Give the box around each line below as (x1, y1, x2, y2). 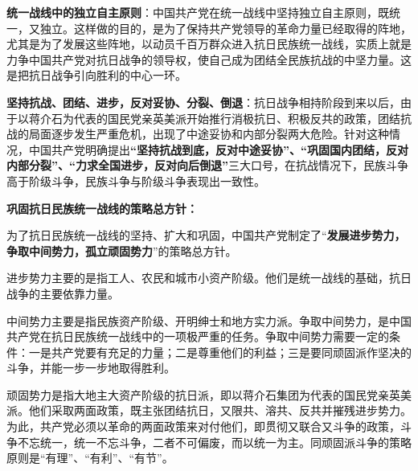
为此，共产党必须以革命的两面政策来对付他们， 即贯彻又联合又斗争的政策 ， (6, 418, 400, 435)
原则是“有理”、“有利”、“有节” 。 (6, 449, 174, 466)
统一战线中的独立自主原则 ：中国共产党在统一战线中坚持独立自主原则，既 (6, 4, 389, 20)
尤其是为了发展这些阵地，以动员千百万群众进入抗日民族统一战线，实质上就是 (6, 35, 412, 52)
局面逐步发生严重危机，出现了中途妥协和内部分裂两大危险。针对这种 (28, 125, 389, 142)
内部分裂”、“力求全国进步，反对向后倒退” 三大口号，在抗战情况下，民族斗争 (6, 157, 408, 174)
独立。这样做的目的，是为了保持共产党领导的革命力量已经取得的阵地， (39, 19, 412, 36)
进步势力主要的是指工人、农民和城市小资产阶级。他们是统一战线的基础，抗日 (6, 269, 412, 286)
